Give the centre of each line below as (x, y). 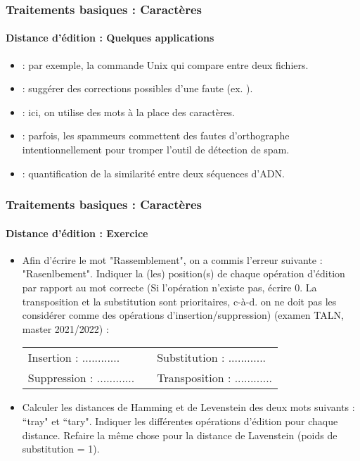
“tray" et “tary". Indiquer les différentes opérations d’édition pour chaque (180, 421)
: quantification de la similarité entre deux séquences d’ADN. (153, 173)
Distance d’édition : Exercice (77, 233)
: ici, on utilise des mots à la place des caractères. (128, 112)
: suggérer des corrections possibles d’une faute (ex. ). (137, 88)
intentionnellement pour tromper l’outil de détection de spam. (156, 150)
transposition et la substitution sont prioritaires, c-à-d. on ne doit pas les (179, 301)
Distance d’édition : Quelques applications (110, 38)
